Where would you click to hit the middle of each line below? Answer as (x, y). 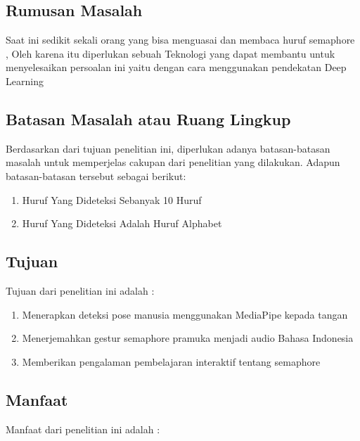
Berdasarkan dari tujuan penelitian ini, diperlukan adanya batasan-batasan (168, 148)
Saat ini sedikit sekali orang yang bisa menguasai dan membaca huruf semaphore (180, 40)
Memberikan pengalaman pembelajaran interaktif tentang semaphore (171, 361)
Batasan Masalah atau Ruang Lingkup (148, 119)
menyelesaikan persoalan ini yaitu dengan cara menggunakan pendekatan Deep (176, 67)
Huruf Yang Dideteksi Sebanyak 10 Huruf (112, 199)
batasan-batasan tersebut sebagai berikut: (96, 175)
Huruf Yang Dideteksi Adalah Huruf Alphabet (122, 223)
